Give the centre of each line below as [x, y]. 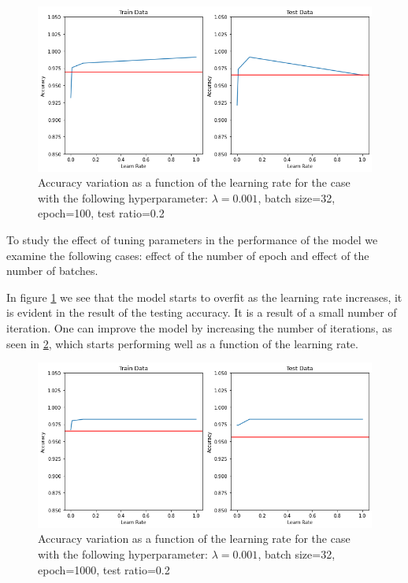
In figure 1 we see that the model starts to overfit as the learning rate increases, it [204, 297]
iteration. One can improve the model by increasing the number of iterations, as [199, 327]
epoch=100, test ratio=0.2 [101, 213]
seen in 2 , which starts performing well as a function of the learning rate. [182, 343]
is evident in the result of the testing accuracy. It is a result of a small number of [202, 312]
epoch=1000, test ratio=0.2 [104, 569]
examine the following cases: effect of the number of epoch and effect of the [188, 255]
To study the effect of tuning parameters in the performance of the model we [192, 239]
